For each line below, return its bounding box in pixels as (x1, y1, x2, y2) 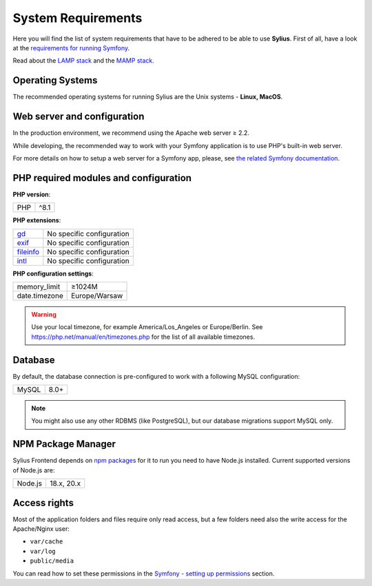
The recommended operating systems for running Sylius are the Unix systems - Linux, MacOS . (12, 93, 283, 101)
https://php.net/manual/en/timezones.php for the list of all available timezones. (31, 333, 255, 341)
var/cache (30, 538, 63, 545)
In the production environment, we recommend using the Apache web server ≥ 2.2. (12, 129, 249, 137)
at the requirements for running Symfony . (12, 43, 130, 52)
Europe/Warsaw (71, 291, 123, 300)
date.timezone (17, 291, 63, 300)
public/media (30, 557, 74, 565)
